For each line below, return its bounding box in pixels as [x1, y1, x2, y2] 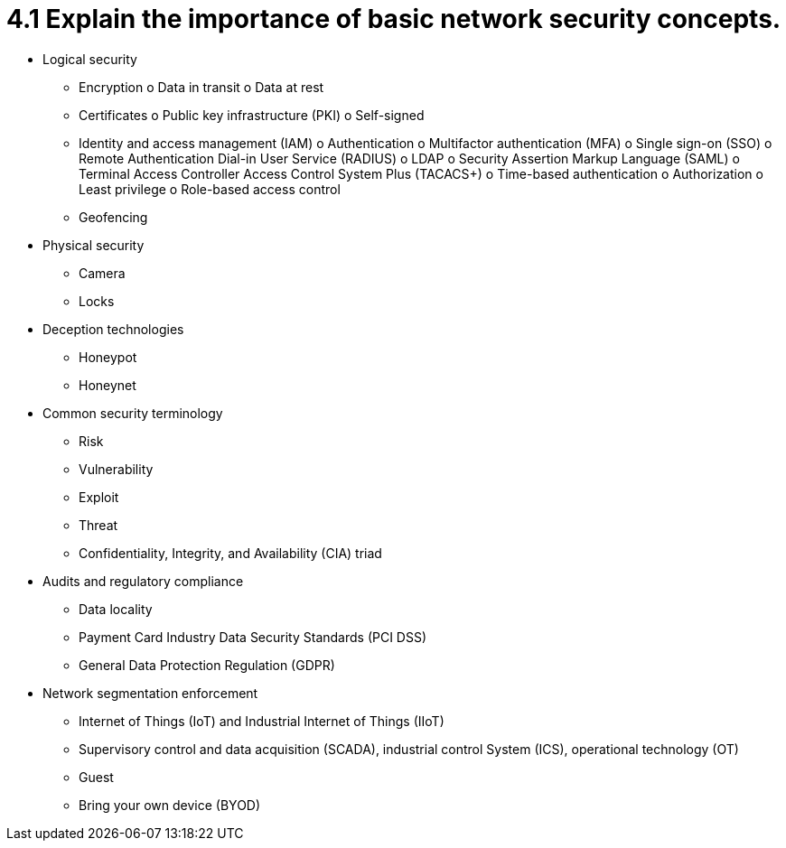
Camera [79, 265, 126, 281]
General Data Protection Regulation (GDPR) [79, 657, 335, 673]
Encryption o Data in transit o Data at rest [79, 79, 324, 95]
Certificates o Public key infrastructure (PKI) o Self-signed [79, 107, 425, 123]
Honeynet [79, 377, 136, 393]
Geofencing [79, 209, 148, 225]
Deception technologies [42, 321, 184, 337]
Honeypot [79, 349, 137, 365]
